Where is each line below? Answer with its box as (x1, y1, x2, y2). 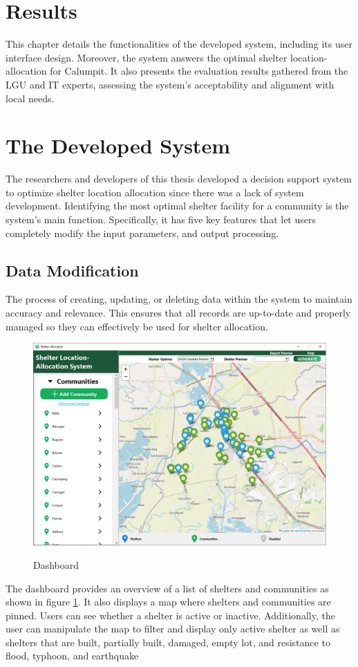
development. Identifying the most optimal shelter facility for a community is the (6, 198, 349, 213)
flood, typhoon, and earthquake (6, 648, 139, 663)
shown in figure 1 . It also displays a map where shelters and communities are (6, 594, 331, 609)
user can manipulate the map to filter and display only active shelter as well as (6, 621, 340, 636)
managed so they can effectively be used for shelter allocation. (6, 319, 268, 333)
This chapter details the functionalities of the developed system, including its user (6, 37, 352, 51)
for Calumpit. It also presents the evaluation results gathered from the (50, 64, 348, 78)
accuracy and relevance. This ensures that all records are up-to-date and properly (6, 305, 351, 319)
